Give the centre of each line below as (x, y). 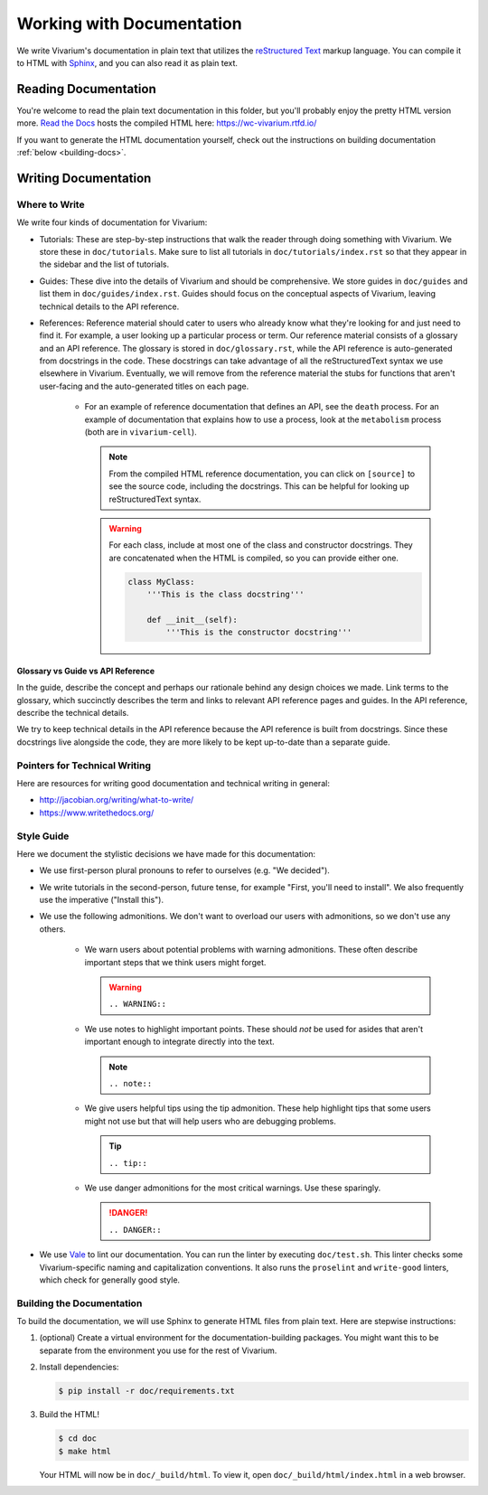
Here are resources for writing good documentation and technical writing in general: (173, 783)
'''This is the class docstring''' (225, 595)
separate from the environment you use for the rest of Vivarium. (158, 1350)
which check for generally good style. (110, 1280)
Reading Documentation (87, 89)
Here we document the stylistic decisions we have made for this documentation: (166, 853)
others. (53, 929)
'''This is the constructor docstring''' (259, 632)
